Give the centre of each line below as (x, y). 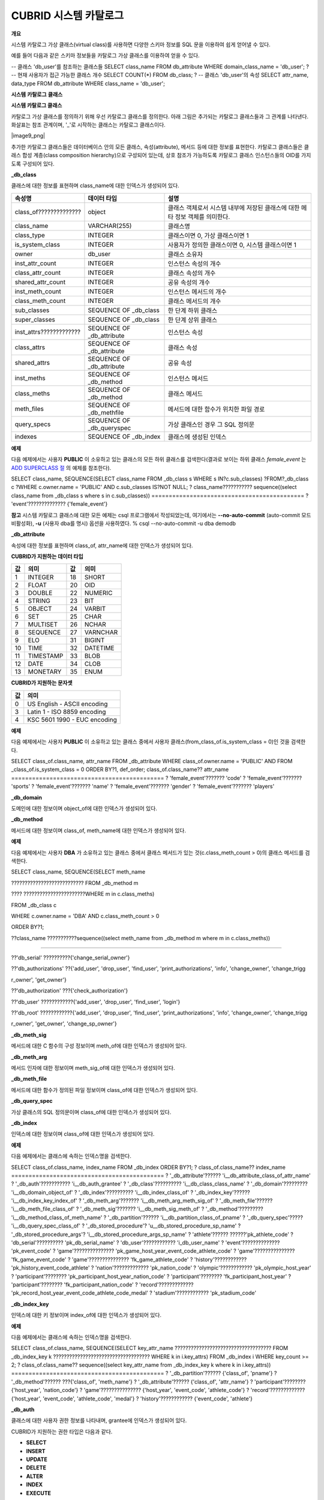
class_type (30, 235)
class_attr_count (38, 272)
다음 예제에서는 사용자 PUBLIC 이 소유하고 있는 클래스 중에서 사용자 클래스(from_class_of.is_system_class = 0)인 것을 (151, 742)
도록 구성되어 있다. (33, 163)
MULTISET (43, 625)
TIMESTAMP (46, 656)
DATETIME (99, 648)
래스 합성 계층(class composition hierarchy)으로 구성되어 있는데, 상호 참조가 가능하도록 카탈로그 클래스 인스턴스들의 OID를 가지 (161, 155)
